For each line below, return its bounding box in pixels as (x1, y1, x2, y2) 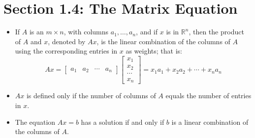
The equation (15, 116, 56, 127)
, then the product (189, 27, 244, 37)
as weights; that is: (126, 46, 182, 56)
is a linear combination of (171, 116, 249, 127)
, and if (136, 27, 158, 37)
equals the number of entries (165, 90, 252, 101)
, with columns (64, 27, 109, 37)
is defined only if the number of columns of (26, 90, 156, 101)
